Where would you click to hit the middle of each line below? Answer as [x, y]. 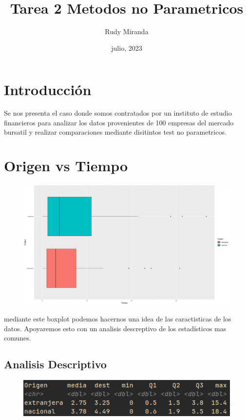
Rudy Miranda [127, 31]
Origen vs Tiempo [66, 166]
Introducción [48, 90]
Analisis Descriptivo [55, 364]
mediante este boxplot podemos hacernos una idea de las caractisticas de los [118, 318]
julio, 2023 [127, 48]
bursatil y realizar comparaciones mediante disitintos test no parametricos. [115, 132]
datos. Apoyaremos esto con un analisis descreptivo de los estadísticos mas [115, 328]
